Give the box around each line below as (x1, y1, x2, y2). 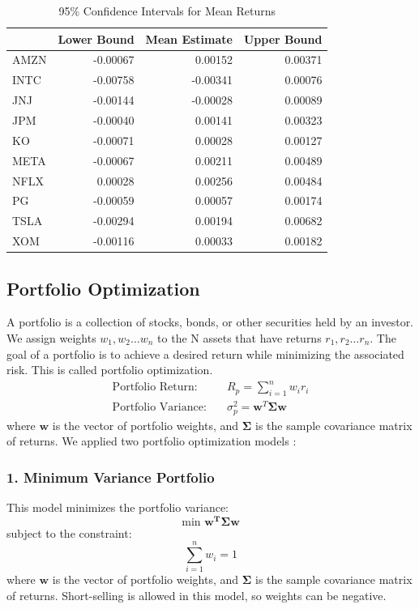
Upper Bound (243, 30, 323, 47)
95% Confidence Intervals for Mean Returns (58, 2, 276, 19)
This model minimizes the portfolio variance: (6, 499, 229, 515)
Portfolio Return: (112, 381, 198, 394)
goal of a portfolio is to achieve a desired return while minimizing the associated (6, 345, 404, 362)
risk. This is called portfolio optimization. (6, 361, 213, 378)
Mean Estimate (145, 30, 233, 47)
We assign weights (6, 329, 96, 346)
